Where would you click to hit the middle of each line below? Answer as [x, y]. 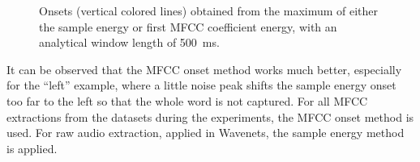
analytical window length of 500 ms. [129, 42]
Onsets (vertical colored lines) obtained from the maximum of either [209, 10]
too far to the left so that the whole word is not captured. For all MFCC [187, 100]
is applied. [32, 148]
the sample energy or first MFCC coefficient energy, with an [188, 26]
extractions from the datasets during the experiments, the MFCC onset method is [210, 116]
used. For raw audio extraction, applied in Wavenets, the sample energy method [206, 133]
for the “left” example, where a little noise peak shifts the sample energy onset [201, 85]
